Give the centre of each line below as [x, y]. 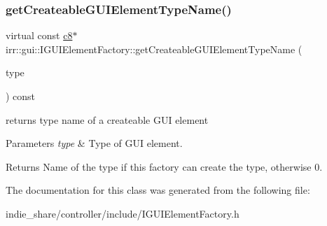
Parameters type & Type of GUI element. [94, 143]
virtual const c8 [39, 35]
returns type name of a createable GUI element [107, 119]
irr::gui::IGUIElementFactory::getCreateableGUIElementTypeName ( [154, 49]
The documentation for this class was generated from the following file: [158, 190]
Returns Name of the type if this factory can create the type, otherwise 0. [164, 166]
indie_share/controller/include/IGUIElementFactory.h [123, 213]
